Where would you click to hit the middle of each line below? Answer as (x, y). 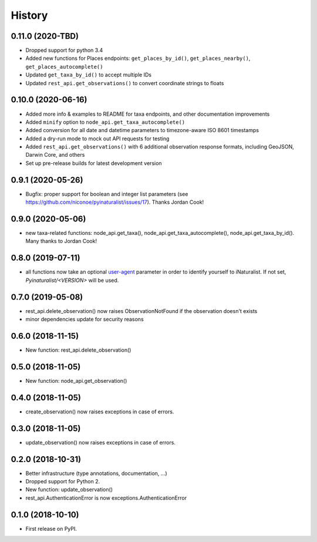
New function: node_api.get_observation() (76, 381)
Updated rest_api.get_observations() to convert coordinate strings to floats (125, 83)
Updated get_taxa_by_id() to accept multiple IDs (89, 75)
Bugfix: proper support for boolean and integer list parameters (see (107, 194)
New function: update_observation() (69, 490)
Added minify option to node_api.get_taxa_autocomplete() (105, 122)
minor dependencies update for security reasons (85, 319)
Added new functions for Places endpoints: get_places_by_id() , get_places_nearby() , (138, 58)
